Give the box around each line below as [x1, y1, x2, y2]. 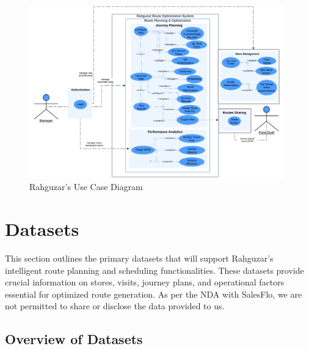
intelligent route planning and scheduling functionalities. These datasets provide [5, 263, 304, 276]
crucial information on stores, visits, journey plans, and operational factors [5, 276, 285, 288]
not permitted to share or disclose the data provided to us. [5, 299, 225, 312]
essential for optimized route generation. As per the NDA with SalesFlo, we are [5, 287, 302, 300]
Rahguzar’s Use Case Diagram [29, 180, 143, 193]
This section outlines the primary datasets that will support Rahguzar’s [5, 251, 274, 264]
